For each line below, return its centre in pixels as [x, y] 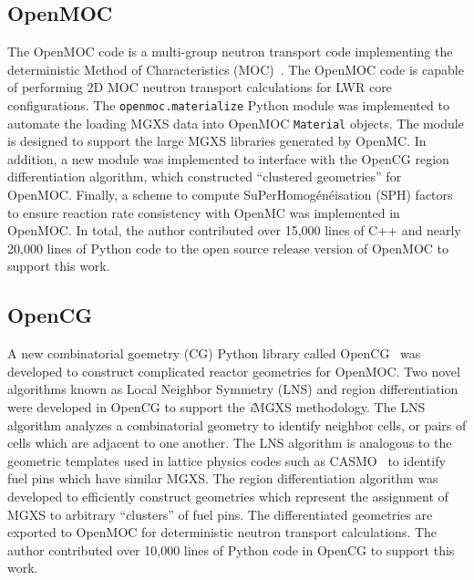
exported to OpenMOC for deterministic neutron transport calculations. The [222, 532]
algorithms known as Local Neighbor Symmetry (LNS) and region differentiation [233, 389]
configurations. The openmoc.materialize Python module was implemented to [228, 104]
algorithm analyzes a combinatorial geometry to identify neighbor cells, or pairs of [237, 425]
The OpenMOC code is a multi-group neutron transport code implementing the [230, 52]
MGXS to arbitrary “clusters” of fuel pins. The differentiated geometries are [220, 514]
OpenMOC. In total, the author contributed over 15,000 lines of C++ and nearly [234, 230]
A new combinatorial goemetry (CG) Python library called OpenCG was [214, 353]
